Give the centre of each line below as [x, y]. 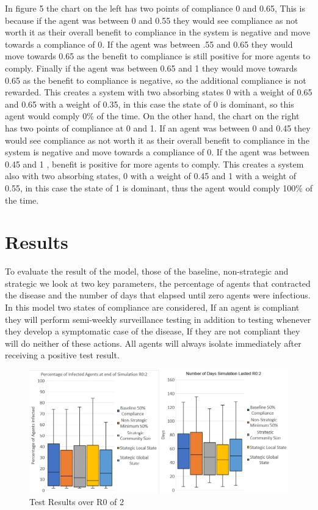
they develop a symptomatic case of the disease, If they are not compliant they [153, 331]
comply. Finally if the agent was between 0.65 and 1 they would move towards [151, 68]
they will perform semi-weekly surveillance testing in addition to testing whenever [158, 319]
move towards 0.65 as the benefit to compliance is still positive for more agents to [158, 56]
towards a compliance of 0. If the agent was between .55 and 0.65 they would [149, 44]
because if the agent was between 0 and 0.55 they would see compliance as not [152, 20]
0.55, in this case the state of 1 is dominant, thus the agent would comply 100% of [159, 187]
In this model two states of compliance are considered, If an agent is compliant [152, 307]
